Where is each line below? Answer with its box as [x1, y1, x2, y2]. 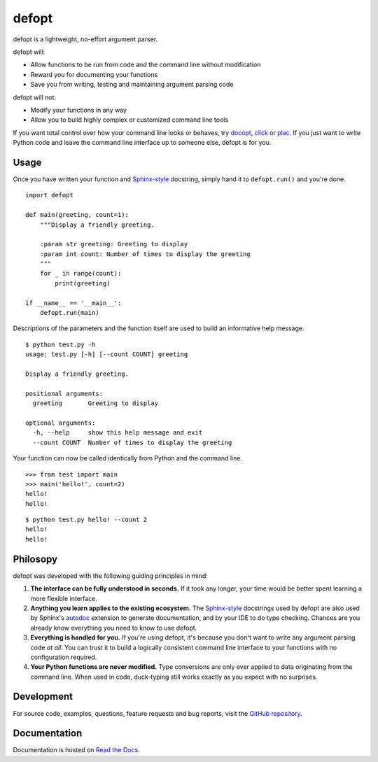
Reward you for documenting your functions [30, 70, 158, 78]
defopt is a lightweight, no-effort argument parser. [13, 35, 157, 43]
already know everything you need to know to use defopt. [30, 623, 197, 632]
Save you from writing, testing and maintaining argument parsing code [30, 80, 234, 89]
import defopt [25, 191, 73, 199]
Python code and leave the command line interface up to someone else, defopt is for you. [13, 139, 272, 147]
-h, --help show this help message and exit [32, 429, 203, 437]
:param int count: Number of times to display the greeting [39, 250, 251, 258]
